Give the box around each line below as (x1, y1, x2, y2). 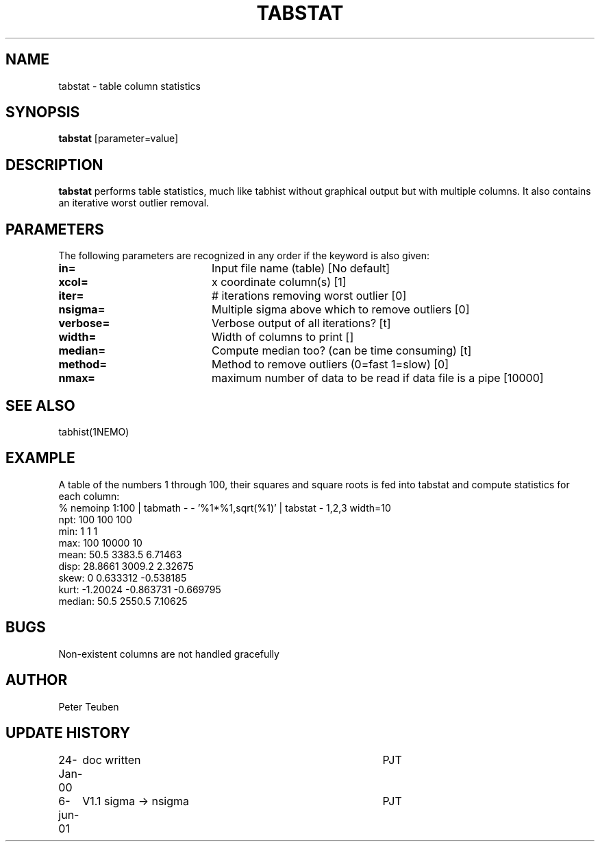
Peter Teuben (58, 700, 119, 713)
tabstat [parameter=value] (58, 132, 179, 145)
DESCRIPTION (5, 156, 103, 174)
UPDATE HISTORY (5, 724, 131, 741)
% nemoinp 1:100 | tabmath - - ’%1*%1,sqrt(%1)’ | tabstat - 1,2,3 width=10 (58, 501, 391, 514)
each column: (58, 490, 120, 502)
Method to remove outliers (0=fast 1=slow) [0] (211, 357, 449, 372)
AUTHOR (5, 671, 68, 689)
